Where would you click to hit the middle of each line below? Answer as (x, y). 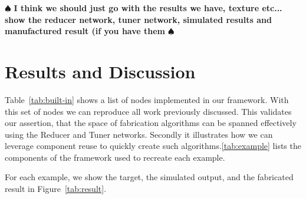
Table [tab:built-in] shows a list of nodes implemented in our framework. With (147, 99)
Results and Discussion (100, 71)
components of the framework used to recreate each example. (115, 157)
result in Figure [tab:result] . (56, 189)
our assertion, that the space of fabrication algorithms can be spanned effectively (151, 123)
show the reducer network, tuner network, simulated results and (138, 19)
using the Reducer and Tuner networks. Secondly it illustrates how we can (139, 134)
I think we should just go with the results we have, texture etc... (148, 8)
